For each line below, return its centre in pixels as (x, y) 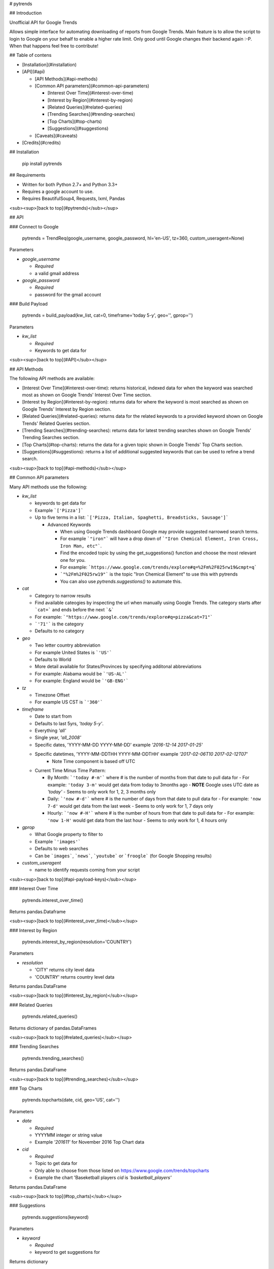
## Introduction (26, 13)
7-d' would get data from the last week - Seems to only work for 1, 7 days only (130, 806)
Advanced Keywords (69, 524)
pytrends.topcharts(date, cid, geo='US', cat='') (71, 1100)
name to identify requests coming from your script (87, 870)
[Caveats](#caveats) (56, 136)
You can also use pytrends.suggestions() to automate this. (121, 581)
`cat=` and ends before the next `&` (74, 610)
